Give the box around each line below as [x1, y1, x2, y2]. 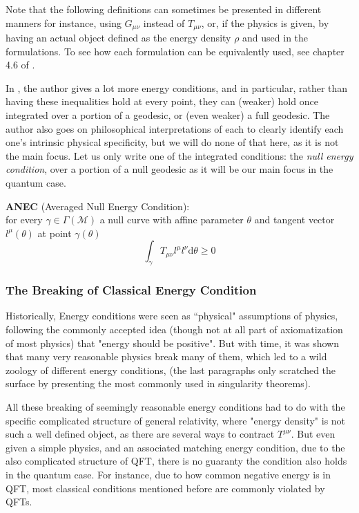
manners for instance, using [6, 15, 122, 30]
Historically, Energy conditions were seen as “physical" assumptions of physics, [6, 308, 338, 323]
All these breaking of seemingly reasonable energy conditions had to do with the [6, 399, 345, 413]
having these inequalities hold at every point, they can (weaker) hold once [6, 94, 318, 109]
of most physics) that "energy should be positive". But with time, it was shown [6, 335, 339, 350]
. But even [291, 427, 336, 441]
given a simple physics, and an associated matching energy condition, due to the [6, 440, 345, 454]
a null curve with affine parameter [99, 212, 244, 227]
